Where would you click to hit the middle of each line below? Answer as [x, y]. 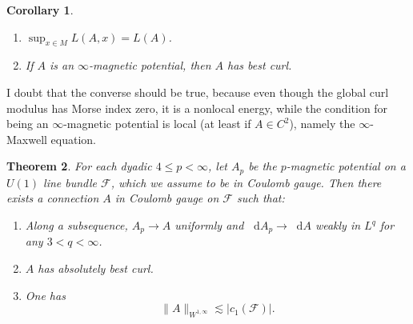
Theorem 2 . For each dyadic [79, 166]
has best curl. [260, 65]
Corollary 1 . [40, 10]
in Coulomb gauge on [167, 198]
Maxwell [27, 139]
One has [45, 295]
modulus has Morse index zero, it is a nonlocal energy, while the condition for [197, 108]
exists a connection [53, 198]
